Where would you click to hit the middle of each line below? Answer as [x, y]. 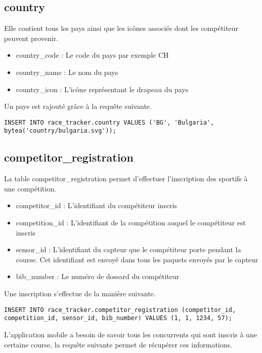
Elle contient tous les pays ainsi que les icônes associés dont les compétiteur [121, 28]
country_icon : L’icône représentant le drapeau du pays [102, 89]
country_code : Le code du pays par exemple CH [92, 55]
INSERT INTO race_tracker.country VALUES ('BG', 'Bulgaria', [109, 122]
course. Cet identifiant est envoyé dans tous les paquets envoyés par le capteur [137, 259]
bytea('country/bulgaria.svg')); [60, 131]
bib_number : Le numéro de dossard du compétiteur [98, 276]
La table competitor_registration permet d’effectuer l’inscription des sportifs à [126, 179]
